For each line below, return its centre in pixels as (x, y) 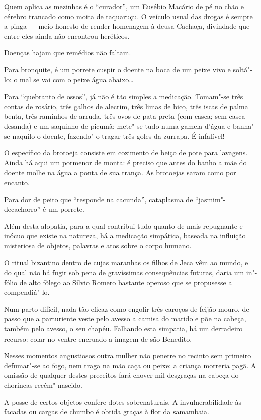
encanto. (17, 182)
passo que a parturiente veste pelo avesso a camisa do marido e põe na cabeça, (125, 319)
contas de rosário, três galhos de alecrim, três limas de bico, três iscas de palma (126, 106)
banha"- (245, 125)
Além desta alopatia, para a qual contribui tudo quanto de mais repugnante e (123, 226)
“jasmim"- (210, 199)
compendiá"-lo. (27, 292)
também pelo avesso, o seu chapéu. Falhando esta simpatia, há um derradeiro (123, 329)
